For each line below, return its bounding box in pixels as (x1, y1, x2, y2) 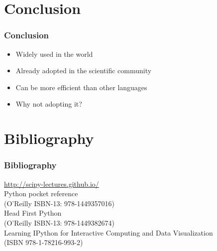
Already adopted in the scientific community (15, 65, 152, 76)
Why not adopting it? (15, 99, 82, 109)
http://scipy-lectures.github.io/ (4, 178, 99, 189)
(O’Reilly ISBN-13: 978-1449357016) (4, 198, 115, 208)
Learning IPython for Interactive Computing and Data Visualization (4, 227, 213, 238)
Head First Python (4, 208, 62, 218)
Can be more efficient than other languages (15, 82, 147, 92)
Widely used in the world (15, 48, 93, 59)
